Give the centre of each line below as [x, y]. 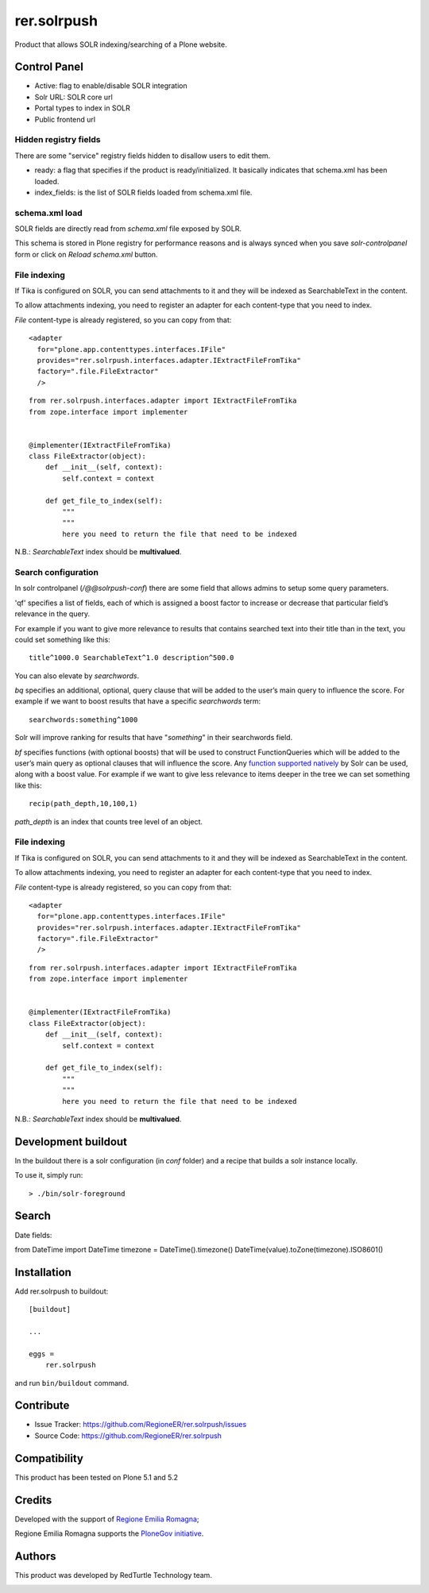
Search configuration [57, 572]
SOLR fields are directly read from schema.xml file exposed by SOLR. [128, 229]
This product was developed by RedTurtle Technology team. [113, 1575]
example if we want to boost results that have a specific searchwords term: [138, 701]
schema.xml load [48, 213]
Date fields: [33, 1235]
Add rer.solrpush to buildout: [62, 1291]
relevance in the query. [52, 614]
